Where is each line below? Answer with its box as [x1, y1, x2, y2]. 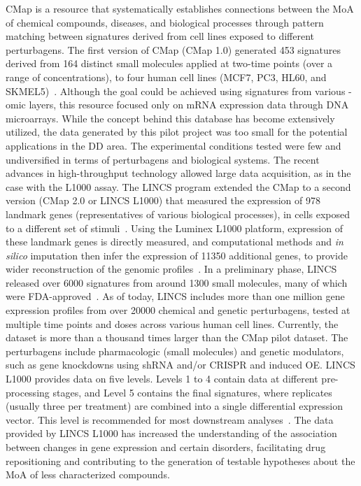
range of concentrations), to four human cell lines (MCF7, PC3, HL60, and [6, 69, 327, 84]
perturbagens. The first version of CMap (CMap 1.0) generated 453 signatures [6, 42, 341, 57]
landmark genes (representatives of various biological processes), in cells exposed [6, 206, 351, 221]
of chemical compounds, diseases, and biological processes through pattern [6, 15, 324, 29]
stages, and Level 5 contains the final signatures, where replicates [52, 385, 332, 399]
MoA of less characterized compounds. [6, 467, 170, 482]
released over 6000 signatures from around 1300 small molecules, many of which [6, 275, 348, 290]
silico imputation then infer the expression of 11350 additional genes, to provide [6, 248, 348, 262]
